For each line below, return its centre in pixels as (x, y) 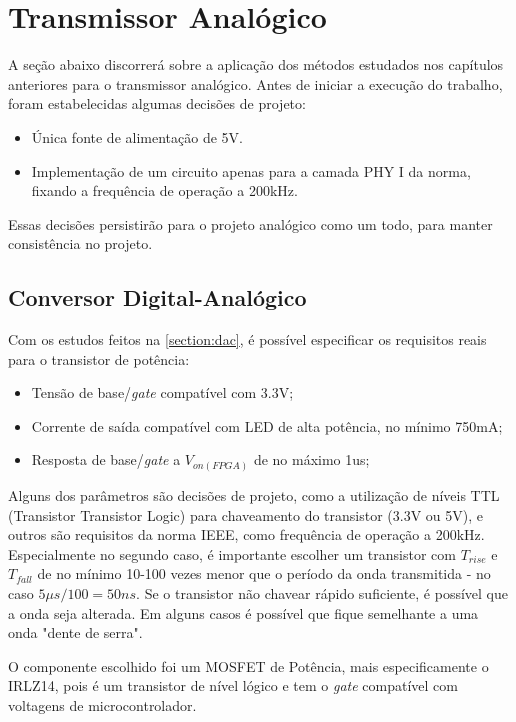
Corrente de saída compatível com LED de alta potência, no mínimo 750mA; (267, 425)
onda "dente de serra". (75, 632)
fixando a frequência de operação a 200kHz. (164, 190)
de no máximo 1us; (311, 459)
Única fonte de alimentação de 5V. (137, 136)
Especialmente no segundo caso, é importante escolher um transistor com (232, 553)
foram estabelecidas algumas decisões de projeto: (157, 103)
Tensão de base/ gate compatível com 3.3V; (162, 392)
